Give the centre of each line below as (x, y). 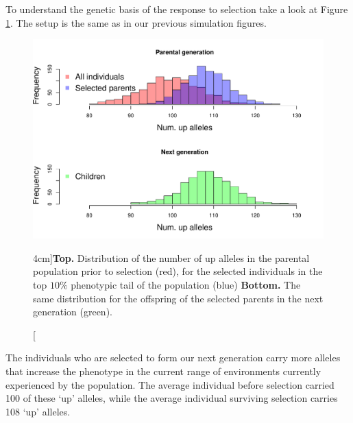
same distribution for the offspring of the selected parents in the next (178, 298)
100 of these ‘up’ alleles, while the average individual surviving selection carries (172, 398)
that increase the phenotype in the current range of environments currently (163, 371)
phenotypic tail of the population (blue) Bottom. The (186, 285)
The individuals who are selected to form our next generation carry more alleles (173, 358)
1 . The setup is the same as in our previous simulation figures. (136, 22)
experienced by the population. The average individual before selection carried (170, 384)
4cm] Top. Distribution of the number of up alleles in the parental (171, 257)
